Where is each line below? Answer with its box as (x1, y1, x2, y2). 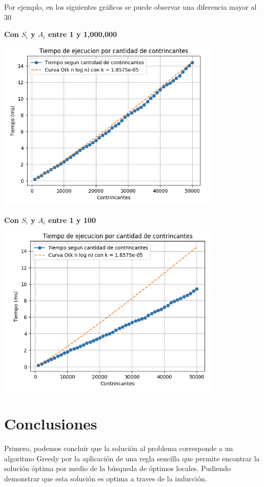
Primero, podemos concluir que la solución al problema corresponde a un (4, 443, 233, 454)
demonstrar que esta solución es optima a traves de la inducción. (4, 473, 207, 483)
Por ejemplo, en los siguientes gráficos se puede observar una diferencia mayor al (4, 2, 257, 12)
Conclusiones (4, 413, 97, 434)
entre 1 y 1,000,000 (48, 29, 117, 40)
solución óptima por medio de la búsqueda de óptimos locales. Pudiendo (4, 463, 231, 474)
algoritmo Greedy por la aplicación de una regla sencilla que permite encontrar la (4, 453, 260, 463)
